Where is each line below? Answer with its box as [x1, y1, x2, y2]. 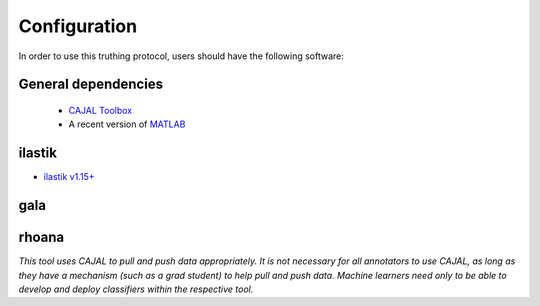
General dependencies [18, 76, 164, 93]
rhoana [18, 229, 65, 246]
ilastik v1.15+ [43, 171, 95, 183]
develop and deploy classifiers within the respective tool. [18, 283, 254, 295]
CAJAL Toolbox [68, 104, 133, 116]
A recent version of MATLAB [68, 118, 186, 130]
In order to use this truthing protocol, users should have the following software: [18, 50, 345, 62]
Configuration [18, 15, 138, 37]
